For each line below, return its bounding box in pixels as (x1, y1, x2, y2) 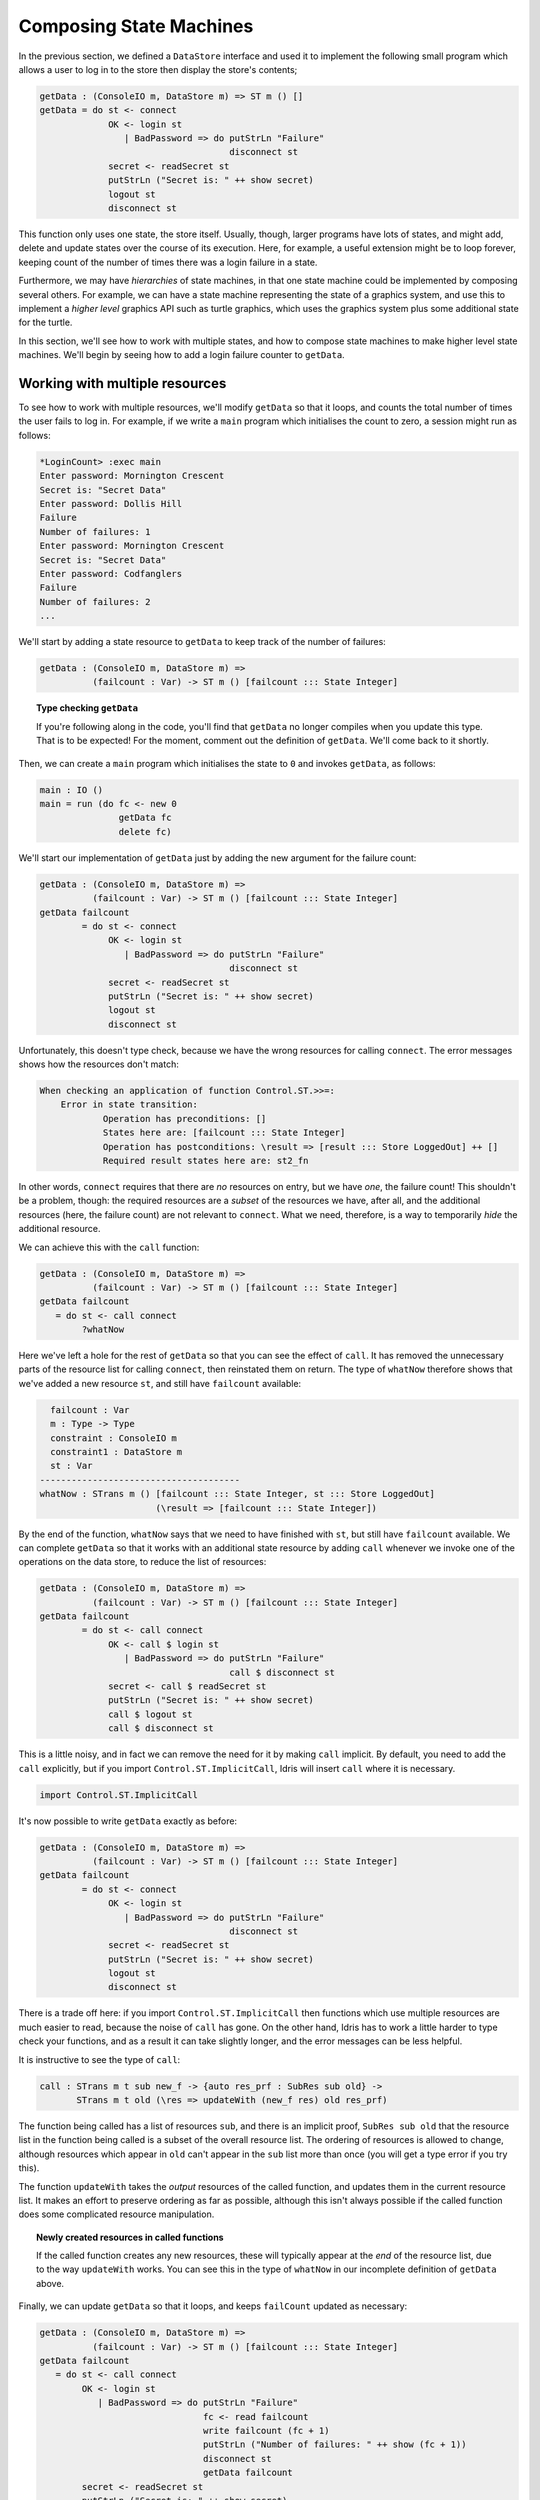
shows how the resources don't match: (18, 1058, 179, 1070)
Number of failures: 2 (39, 596, 151, 607)
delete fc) (118, 826, 172, 837)
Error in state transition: (60, 1099, 199, 1110)
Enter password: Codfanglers (39, 568, 183, 579)
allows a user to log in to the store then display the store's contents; (18, 63, 298, 75)
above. (36, 2277, 65, 2289)
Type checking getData (36, 702, 139, 714)
